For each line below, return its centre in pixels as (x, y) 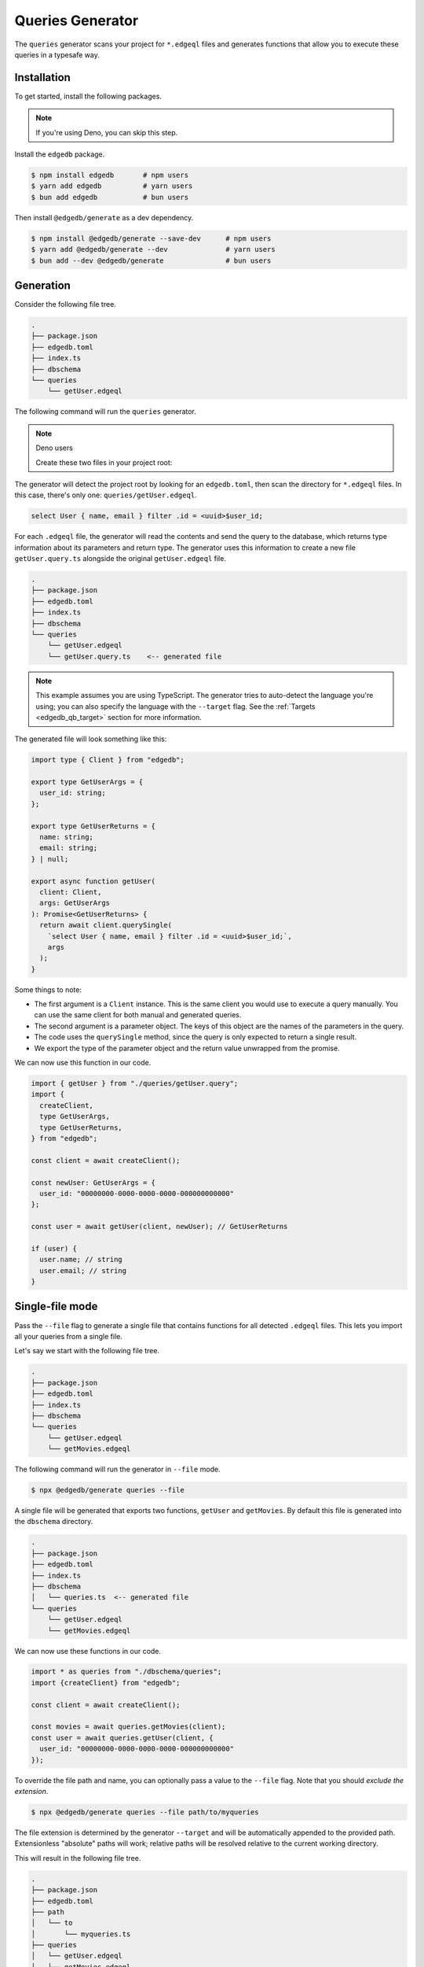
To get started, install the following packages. (88, 96)
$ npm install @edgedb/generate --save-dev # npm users (151, 238)
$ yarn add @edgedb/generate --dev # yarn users (153, 249)
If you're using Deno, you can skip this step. (107, 132)
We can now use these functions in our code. (88, 1651)
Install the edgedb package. (60, 154)
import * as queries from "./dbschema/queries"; (126, 1672)
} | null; (50, 859)
